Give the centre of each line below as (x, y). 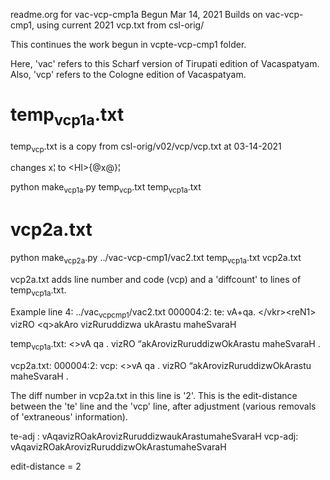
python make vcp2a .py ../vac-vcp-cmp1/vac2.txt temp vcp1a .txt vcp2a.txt (156, 259)
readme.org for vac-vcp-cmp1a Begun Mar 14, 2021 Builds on (136, 14)
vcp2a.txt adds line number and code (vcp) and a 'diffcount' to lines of (156, 279)
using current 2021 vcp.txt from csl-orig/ (120, 25)
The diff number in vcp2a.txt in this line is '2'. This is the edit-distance (154, 396)
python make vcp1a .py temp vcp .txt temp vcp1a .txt (106, 188)
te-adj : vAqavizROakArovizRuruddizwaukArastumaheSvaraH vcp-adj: (154, 436)
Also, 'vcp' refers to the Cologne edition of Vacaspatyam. (128, 74)
